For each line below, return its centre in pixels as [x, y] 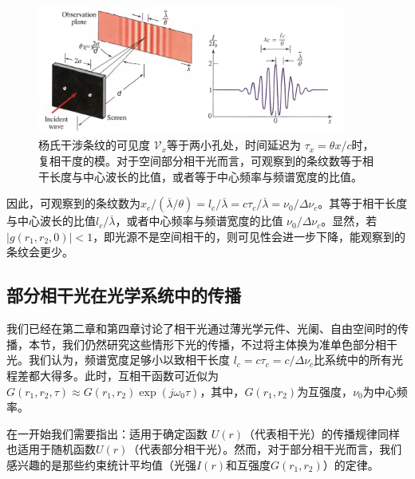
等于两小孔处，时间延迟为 [234, 145]
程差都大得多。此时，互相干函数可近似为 [113, 375]
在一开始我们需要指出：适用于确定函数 [107, 433]
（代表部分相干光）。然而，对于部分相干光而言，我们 [265, 449]
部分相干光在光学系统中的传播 [124, 295]
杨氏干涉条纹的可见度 [94, 145]
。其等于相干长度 [363, 203]
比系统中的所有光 [359, 360]
